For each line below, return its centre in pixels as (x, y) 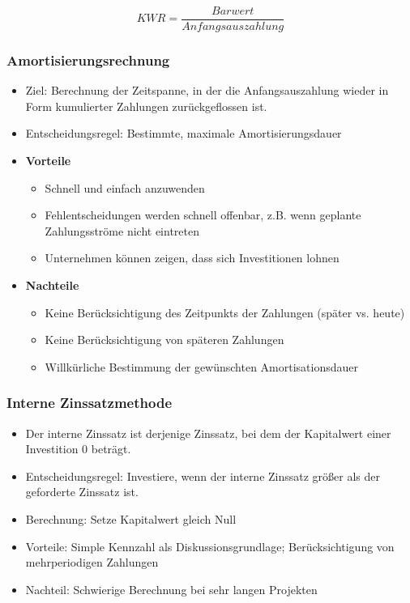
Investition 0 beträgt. (78, 449)
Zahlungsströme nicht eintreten (122, 230)
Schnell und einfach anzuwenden (125, 187)
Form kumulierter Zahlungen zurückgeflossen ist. (146, 106)
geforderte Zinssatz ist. (82, 492)
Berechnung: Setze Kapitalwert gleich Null (131, 519)
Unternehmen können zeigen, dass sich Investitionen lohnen (192, 258)
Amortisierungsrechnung (88, 59)
